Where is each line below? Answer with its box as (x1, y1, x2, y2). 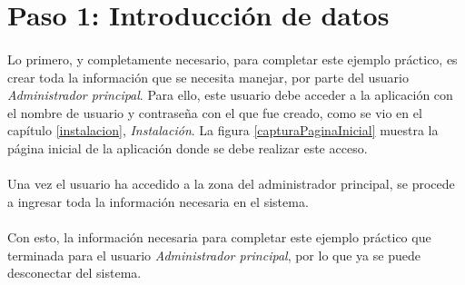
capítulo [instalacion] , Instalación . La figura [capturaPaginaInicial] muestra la (7, 121, 439, 140)
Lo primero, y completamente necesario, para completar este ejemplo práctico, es (7, 49, 458, 68)
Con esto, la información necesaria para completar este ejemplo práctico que (7, 227, 431, 246)
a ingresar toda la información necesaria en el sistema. (7, 192, 309, 211)
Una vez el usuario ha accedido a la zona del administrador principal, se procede (7, 174, 455, 193)
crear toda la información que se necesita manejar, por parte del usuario (7, 67, 409, 86)
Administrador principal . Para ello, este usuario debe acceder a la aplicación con (7, 85, 453, 104)
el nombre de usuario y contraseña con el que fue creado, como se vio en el (7, 103, 422, 122)
